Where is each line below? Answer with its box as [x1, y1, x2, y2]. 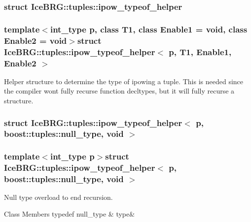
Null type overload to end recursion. [4, 192, 113, 202]
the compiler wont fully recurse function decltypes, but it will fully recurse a [4, 86, 235, 96]
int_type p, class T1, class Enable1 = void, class [50, 23, 248, 35]
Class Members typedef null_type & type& [4, 209, 135, 219]
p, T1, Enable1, [169, 45, 232, 58]
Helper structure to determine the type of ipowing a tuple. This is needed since [4, 76, 244, 86]
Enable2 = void [4, 34, 67, 46]
